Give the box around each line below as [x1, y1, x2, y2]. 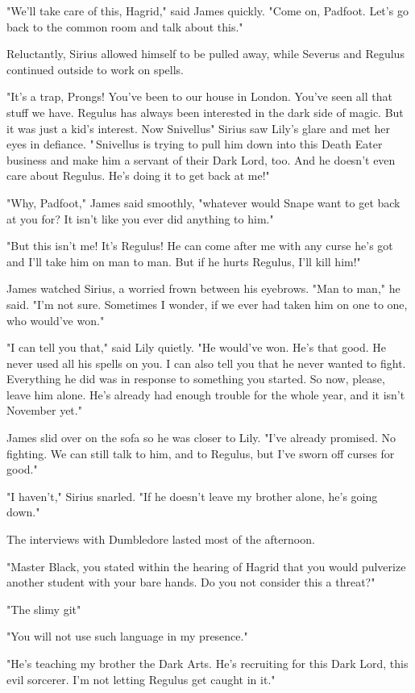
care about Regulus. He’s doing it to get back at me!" [6, 167, 270, 184]
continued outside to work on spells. [6, 61, 184, 77]
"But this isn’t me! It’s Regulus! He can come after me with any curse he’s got [6, 237, 393, 254]
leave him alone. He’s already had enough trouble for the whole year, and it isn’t [6, 386, 405, 403]
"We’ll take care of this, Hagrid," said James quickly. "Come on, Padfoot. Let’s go [6, 2, 409, 19]
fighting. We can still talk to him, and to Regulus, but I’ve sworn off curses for [6, 445, 395, 461]
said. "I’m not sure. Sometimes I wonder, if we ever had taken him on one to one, [6, 295, 408, 312]
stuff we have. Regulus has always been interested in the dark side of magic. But [6, 103, 404, 120]
